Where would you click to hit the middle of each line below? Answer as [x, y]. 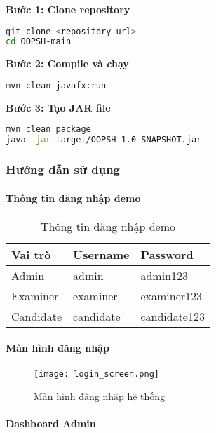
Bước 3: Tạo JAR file [58, 107]
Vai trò [31, 254]
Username [101, 254]
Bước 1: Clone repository [68, 9]
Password [167, 254]
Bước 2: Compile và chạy [67, 64]
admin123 [164, 275]
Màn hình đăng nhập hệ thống [100, 396]
